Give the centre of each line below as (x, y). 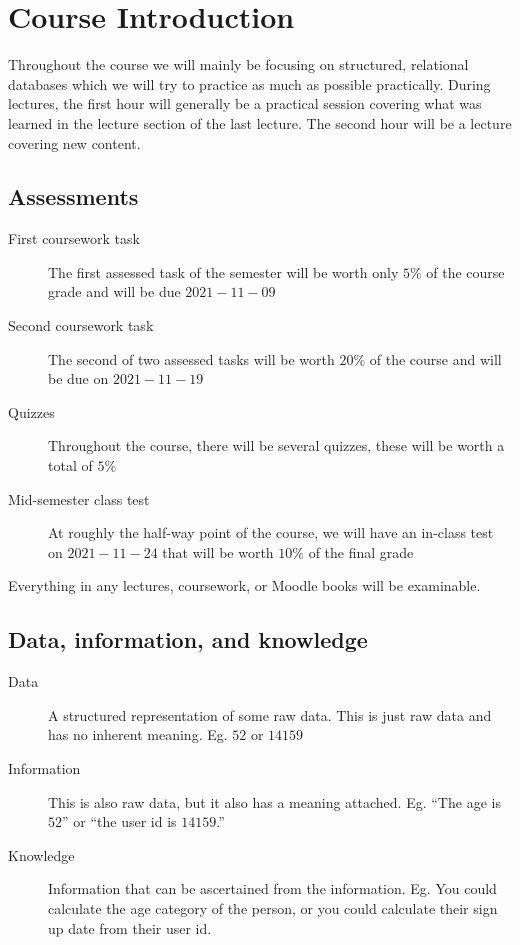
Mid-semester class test (79, 498)
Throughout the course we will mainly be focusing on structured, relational (238, 64)
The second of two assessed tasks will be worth (191, 358)
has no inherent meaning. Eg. (138, 734)
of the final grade (361, 551)
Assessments (73, 196)
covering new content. (74, 142)
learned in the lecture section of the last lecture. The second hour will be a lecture (260, 122)
